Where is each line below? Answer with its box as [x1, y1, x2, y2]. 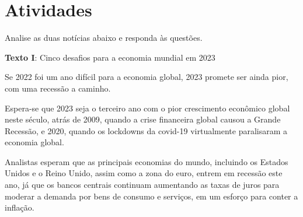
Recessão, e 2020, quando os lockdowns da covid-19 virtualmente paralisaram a [5, 124, 288, 136]
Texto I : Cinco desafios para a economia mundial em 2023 [5, 51, 215, 63]
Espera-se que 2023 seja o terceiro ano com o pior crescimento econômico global [5, 101, 290, 114]
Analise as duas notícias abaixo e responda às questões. [5, 32, 203, 44]
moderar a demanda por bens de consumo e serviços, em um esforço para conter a [5, 190, 298, 202]
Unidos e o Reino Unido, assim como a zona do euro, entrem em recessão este [5, 167, 283, 179]
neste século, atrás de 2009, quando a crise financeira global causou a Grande [5, 113, 281, 125]
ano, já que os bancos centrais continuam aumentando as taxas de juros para [5, 178, 280, 191]
